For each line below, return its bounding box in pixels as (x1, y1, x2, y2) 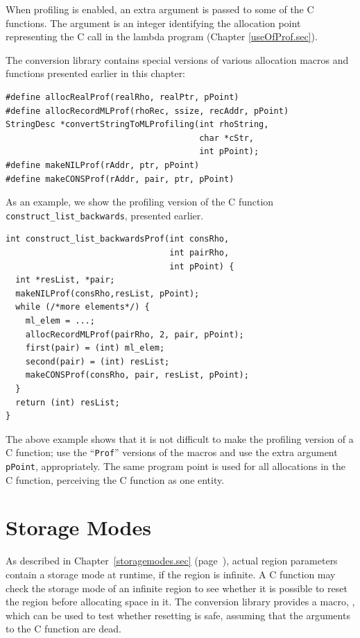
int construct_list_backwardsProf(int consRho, (6, 234, 230, 244)
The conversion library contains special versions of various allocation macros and (6, 52, 349, 67)
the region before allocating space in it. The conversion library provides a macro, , (6, 594, 355, 609)
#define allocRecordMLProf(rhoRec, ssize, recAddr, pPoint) (6, 106, 289, 116)
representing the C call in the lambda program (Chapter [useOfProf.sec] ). (6, 29, 318, 44)
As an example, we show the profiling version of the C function (6, 194, 274, 209)
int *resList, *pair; (15, 275, 115, 285)
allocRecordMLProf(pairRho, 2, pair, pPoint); (25, 329, 244, 339)
